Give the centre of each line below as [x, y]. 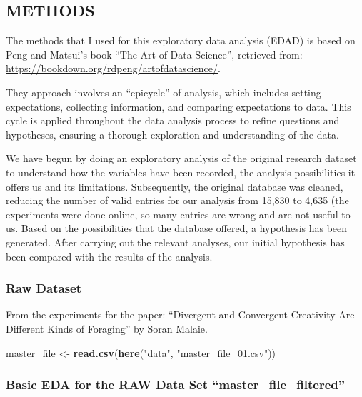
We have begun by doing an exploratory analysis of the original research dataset [181, 158]
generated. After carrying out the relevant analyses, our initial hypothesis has [175, 242]
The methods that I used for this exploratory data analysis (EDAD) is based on [181, 40]
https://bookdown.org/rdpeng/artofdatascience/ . [113, 68]
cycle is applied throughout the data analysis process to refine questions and [173, 120]
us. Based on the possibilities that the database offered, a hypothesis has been [177, 228]
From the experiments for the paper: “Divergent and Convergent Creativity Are [180, 315]
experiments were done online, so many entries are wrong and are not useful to [178, 214]
